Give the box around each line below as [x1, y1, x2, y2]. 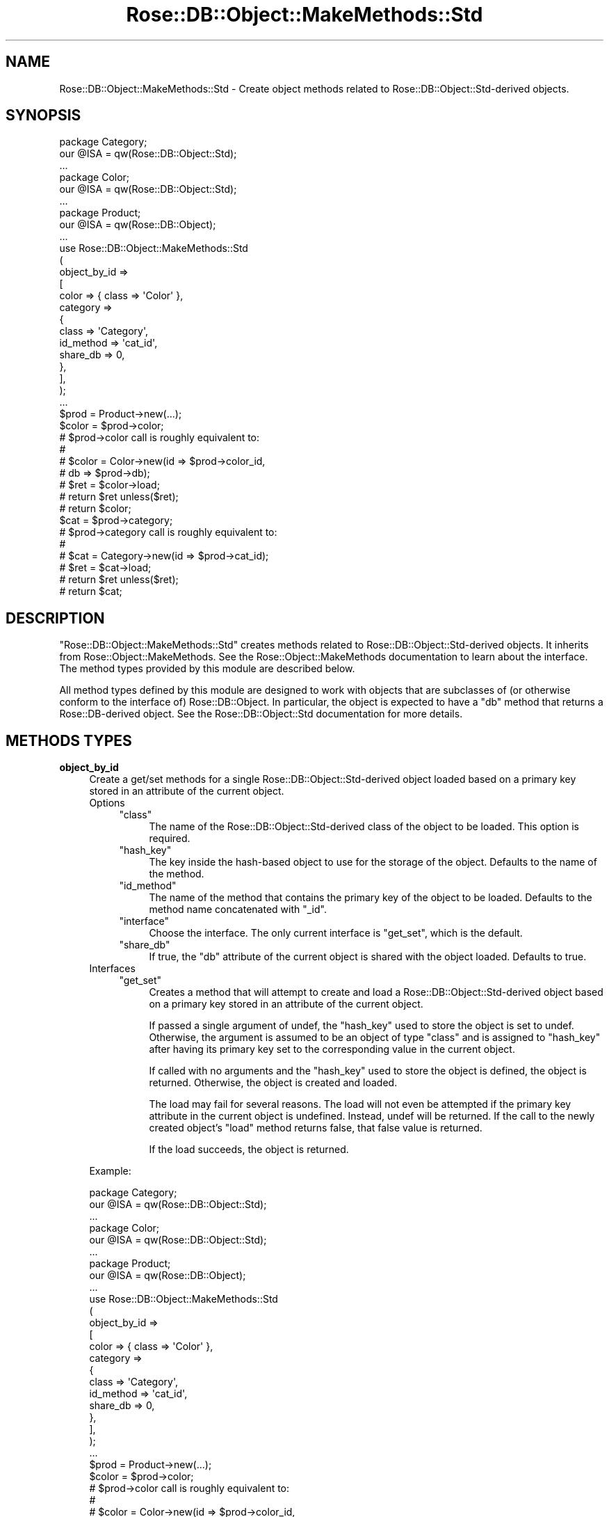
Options [89, 797, 125, 809]
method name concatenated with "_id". [149, 903, 327, 916]
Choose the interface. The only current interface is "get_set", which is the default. [149, 927, 523, 939]
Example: [89, 1165, 131, 1177]
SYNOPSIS [6, 106, 81, 125]
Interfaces [89, 962, 136, 975]
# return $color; [59, 502, 131, 515]
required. [149, 832, 190, 845]
